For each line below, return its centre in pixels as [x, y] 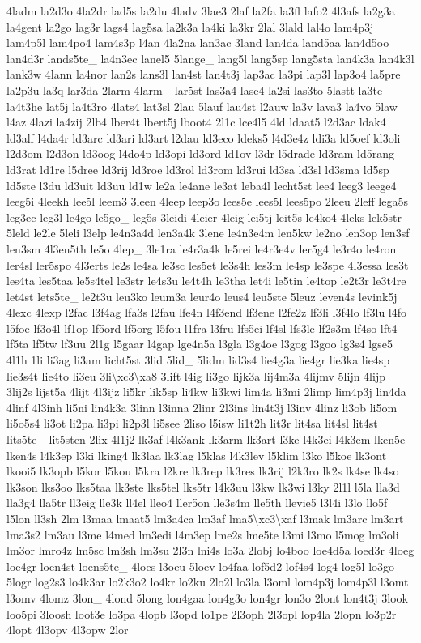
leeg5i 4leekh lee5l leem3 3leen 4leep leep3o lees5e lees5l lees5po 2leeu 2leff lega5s [207, 201]
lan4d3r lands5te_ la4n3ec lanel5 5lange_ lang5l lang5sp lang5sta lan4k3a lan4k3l [210, 58]
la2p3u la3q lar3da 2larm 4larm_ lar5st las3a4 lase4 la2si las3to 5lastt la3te [195, 89]
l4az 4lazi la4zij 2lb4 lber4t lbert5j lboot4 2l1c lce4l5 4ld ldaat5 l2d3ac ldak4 [196, 122]
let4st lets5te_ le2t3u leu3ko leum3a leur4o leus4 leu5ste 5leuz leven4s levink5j [202, 296]
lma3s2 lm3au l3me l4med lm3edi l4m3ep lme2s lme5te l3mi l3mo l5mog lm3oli [203, 534]
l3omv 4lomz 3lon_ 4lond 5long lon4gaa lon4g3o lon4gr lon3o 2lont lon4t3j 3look [207, 597]
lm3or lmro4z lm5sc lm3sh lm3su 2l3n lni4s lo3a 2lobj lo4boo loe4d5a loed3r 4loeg [210, 550]
